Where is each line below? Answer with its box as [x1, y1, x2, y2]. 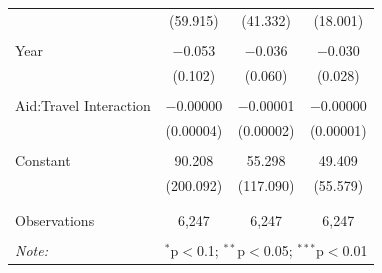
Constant [15, 149, 71, 170]
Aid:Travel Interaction [15, 94, 151, 115]
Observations [15, 209, 95, 230]
